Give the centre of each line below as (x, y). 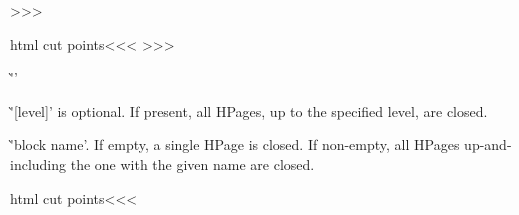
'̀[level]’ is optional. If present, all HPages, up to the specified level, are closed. (249, 110)
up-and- (488, 144)
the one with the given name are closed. (192, 163)
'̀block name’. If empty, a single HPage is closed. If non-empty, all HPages (235, 144)
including (38, 163)
